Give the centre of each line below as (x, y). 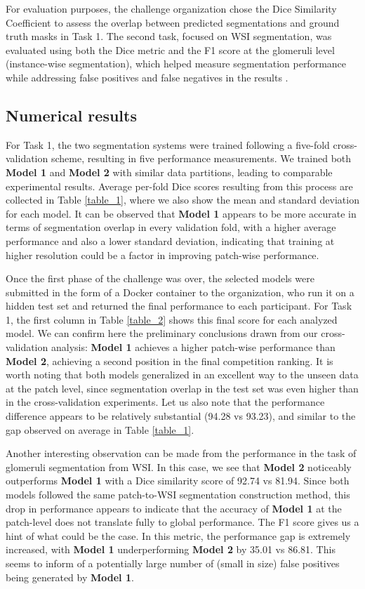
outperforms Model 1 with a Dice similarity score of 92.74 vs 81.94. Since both (178, 481)
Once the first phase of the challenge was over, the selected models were (160, 278)
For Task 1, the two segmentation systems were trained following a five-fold (168, 144)
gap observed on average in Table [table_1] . (100, 429)
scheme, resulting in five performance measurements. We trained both (201, 158)
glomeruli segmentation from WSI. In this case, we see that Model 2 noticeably (179, 466)
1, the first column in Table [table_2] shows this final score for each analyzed (172, 319)
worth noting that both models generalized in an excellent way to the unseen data (182, 375)
